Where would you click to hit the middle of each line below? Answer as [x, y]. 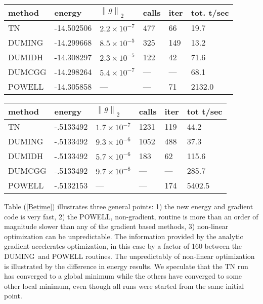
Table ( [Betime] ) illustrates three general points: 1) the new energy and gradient [129, 206]
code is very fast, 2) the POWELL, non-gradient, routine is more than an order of [131, 216]
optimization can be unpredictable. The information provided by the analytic [124, 236]
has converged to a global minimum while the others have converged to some [123, 276]
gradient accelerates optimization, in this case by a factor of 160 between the [123, 246]
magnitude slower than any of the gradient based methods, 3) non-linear [116, 226]
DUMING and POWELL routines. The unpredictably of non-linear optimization [129, 256]
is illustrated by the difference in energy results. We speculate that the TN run [126, 266]
